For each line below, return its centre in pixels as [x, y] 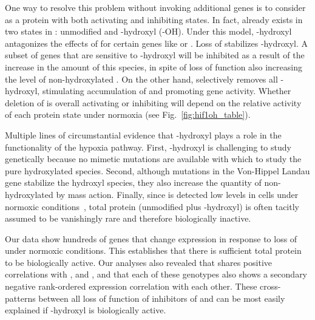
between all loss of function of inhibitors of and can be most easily [162, 298]
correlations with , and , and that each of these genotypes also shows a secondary [156, 274]
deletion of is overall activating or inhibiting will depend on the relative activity [153, 102]
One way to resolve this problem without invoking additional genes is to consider [155, 7]
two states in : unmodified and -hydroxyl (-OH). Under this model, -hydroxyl [148, 31]
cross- [270, 286]
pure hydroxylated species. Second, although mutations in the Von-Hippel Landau [157, 170]
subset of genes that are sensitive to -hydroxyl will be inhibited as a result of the [155, 55]
